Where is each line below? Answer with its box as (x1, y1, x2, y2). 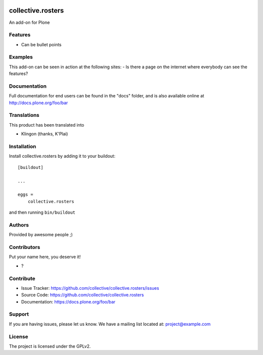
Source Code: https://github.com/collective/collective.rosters (21, 292, 144, 298)
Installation (9, 143, 37, 150)
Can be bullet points (21, 41, 62, 47)
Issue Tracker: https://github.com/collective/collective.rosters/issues (21, 285, 159, 291)
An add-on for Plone (9, 19, 50, 25)
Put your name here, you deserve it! (9, 254, 81, 260)
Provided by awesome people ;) (9, 232, 73, 238)
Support (9, 311, 29, 318)
